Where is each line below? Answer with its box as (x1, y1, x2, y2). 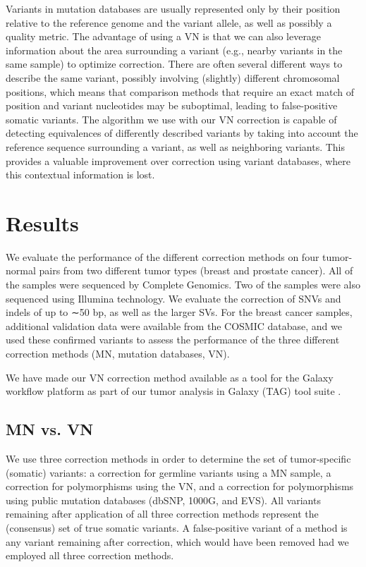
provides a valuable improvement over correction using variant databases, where (6, 153, 351, 168)
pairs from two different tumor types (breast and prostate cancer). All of (39, 263, 353, 278)
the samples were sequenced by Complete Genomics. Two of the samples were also (6, 277, 361, 292)
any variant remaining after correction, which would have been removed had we (6, 534, 349, 549)
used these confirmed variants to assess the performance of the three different (6, 332, 340, 347)
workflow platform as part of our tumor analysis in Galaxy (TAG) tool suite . (6, 384, 341, 398)
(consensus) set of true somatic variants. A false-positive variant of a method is (6, 520, 348, 535)
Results (6, 208, 79, 237)
